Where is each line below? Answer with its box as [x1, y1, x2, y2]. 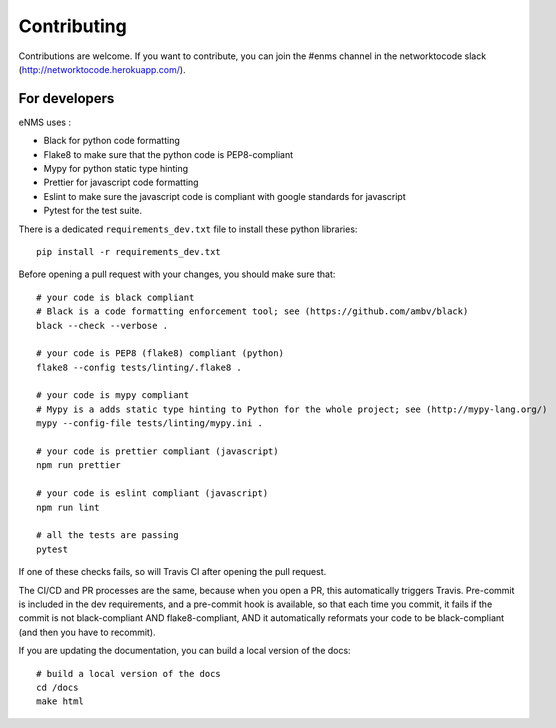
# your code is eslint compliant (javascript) [36, 488, 269, 499]
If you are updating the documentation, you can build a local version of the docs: [18, 645, 351, 657]
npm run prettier [36, 460, 121, 471]
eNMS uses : [18, 116, 72, 128]
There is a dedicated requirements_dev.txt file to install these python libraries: [18, 223, 358, 235]
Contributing [18, 15, 127, 37]
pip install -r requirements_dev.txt [36, 246, 222, 257]
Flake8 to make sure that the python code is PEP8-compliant [43, 148, 294, 160]
